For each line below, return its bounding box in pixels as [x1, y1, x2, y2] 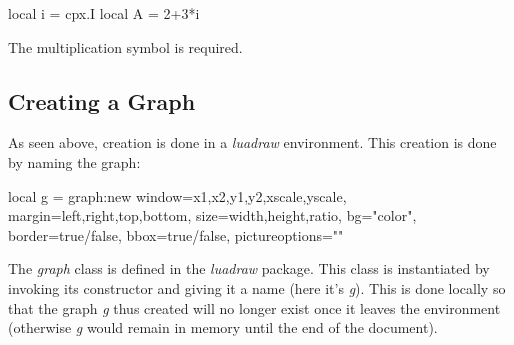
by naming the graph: [8, 151, 141, 172]
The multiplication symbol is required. [8, 36, 243, 57]
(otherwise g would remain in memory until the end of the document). [8, 317, 438, 338]
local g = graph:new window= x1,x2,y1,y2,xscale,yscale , [8, 185, 347, 206]
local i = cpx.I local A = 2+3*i [8, 3, 200, 23]
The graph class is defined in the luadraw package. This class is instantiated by [8, 258, 490, 279]
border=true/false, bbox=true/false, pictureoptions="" [8, 224, 344, 245]
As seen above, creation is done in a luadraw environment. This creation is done [8, 132, 497, 153]
